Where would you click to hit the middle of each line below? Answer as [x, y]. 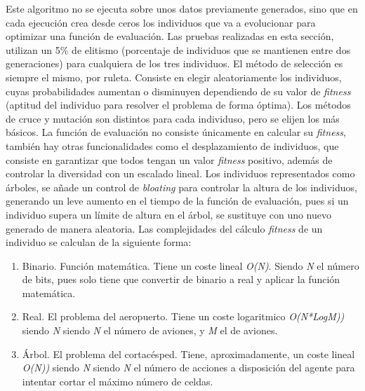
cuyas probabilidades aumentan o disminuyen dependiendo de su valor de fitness [178, 91]
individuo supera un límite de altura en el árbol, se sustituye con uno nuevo [169, 214]
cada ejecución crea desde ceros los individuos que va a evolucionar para [161, 22]
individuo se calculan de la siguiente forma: [99, 242]
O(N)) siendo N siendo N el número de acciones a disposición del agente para [188, 368]
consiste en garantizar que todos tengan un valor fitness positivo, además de [169, 159]
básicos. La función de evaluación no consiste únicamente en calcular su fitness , [176, 132]
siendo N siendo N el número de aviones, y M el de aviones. [150, 330]
